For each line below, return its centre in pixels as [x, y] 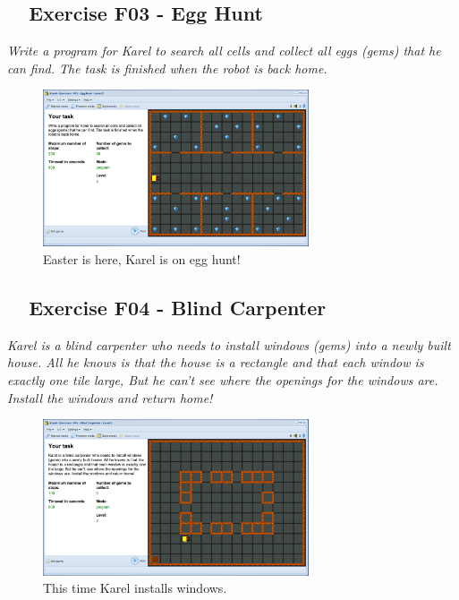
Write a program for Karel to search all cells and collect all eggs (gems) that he [224, 51]
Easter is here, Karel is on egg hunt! [142, 259]
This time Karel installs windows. [135, 588]
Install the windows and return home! [110, 397]
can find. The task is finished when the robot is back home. [167, 68]
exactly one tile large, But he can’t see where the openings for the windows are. [223, 380]
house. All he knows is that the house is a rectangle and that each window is [216, 362]
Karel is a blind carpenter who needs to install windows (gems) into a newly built [229, 344]
